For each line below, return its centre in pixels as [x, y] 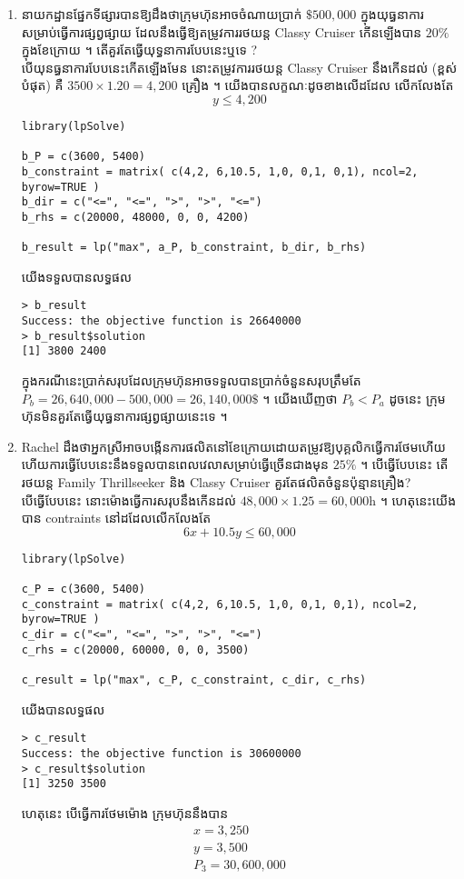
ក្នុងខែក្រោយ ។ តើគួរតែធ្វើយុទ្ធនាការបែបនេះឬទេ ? [139, 50]
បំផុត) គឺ [42, 85]
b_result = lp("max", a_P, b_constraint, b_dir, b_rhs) [194, 248]
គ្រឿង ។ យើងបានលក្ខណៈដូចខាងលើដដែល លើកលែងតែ [318, 85]
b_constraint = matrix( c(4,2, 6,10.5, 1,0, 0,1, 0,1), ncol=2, [220, 171]
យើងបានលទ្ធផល [63, 709]
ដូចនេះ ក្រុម [417, 398]
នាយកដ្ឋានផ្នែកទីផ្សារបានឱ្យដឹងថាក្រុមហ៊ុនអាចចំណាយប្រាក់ [162, 14]
